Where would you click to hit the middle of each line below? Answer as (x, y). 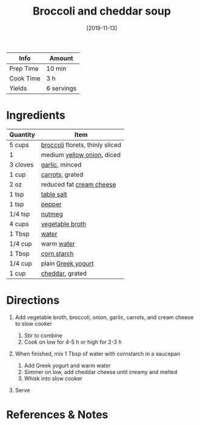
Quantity (22, 134)
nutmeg (52, 214)
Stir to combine (43, 335)
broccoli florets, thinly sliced (81, 145)
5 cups (19, 145)
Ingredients (36, 115)
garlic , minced (61, 164)
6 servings (62, 88)
